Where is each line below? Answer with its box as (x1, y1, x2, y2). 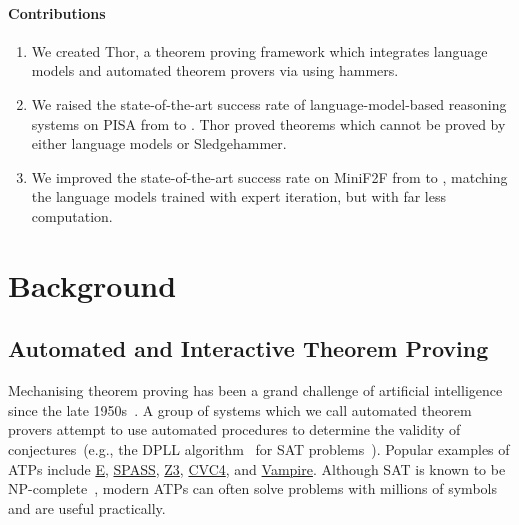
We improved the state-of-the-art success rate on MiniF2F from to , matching (31, 166, 508, 187)
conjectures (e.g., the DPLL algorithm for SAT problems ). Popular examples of (8, 438, 510, 459)
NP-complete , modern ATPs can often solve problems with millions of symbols (8, 478, 497, 499)
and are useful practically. (8, 497, 166, 518)
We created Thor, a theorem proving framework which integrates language (31, 40, 488, 61)
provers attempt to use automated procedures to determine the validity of (8, 419, 461, 440)
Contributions (8, 2, 106, 23)
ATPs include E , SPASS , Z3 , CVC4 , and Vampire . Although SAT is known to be (8, 458, 506, 479)
